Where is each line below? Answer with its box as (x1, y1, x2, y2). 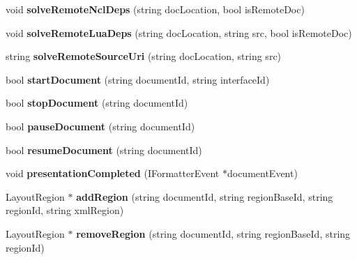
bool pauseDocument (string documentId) (6, 118, 195, 133)
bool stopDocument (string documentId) (6, 95, 188, 110)
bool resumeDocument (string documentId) (6, 142, 202, 157)
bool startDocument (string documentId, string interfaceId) (6, 72, 270, 86)
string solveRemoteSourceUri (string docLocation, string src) (6, 49, 282, 63)
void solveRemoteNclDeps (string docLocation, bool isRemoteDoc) (6, 2, 305, 16)
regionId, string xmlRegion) (6, 203, 124, 217)
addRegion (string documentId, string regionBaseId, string (76, 189, 333, 204)
